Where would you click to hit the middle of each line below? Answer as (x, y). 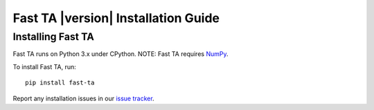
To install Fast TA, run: (44, 66)
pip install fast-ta (60, 83)
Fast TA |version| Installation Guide (116, 18)
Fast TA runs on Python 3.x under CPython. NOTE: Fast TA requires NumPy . (121, 54)
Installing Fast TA (54, 37)
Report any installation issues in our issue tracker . (84, 98)
